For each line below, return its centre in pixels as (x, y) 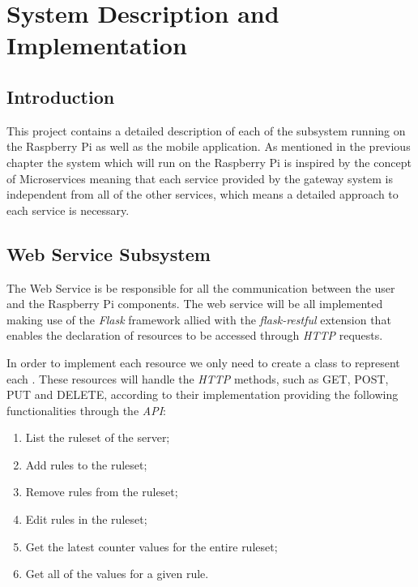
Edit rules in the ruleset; (86, 519)
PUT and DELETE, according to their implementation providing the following (203, 394)
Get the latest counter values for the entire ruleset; (151, 546)
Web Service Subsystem (109, 253)
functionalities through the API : (86, 410)
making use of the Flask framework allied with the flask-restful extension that (199, 319)
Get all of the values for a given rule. (117, 574)
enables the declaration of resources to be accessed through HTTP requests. (195, 335)
